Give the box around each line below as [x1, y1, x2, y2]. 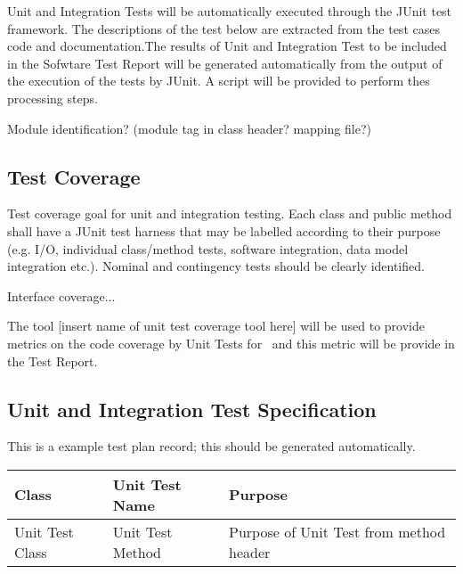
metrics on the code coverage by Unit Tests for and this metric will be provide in [7, 333, 455, 352]
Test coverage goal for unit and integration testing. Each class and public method [7, 204, 452, 223]
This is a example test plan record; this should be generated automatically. [7, 437, 416, 455]
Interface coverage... [7, 286, 116, 305]
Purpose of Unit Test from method [229, 521, 446, 542]
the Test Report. [7, 351, 98, 370]
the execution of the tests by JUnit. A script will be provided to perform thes [7, 71, 430, 90]
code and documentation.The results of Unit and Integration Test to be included [7, 37, 447, 55]
